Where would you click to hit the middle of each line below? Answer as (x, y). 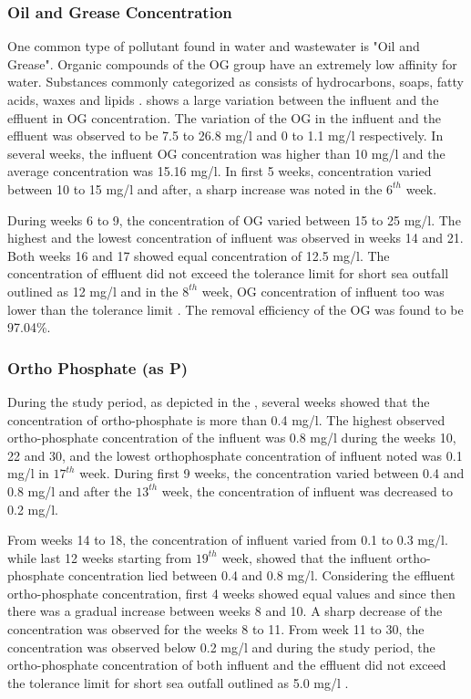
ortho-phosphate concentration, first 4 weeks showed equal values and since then (231, 593)
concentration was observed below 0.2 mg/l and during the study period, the (221, 647)
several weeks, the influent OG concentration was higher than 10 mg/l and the (226, 153)
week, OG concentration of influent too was (323, 291)
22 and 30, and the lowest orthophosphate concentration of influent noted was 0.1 (235, 455)
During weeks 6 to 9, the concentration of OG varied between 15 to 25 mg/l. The (234, 219)
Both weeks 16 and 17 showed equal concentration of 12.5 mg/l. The (199, 255)
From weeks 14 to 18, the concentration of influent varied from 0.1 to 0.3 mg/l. (228, 540)
